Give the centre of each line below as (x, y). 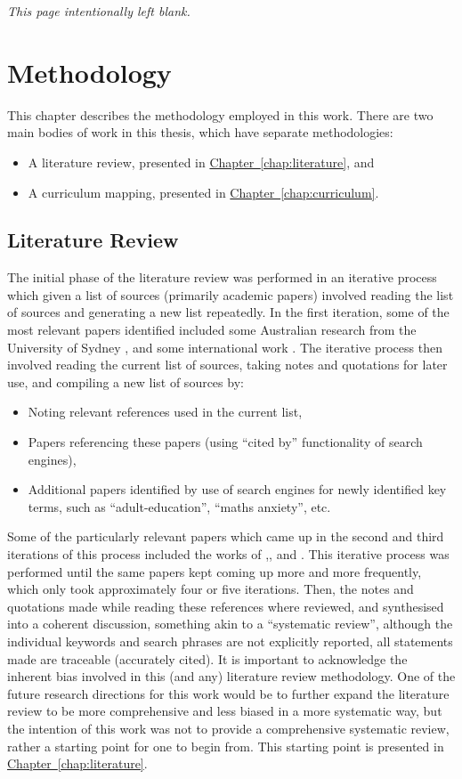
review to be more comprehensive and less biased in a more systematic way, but (225, 711)
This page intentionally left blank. (99, 11)
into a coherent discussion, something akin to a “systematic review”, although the (230, 624)
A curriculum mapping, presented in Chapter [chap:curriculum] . (203, 192)
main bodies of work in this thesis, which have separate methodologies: (200, 132)
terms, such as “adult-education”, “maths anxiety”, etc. (179, 506)
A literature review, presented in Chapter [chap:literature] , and (201, 162)
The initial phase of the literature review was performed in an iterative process (222, 277)
